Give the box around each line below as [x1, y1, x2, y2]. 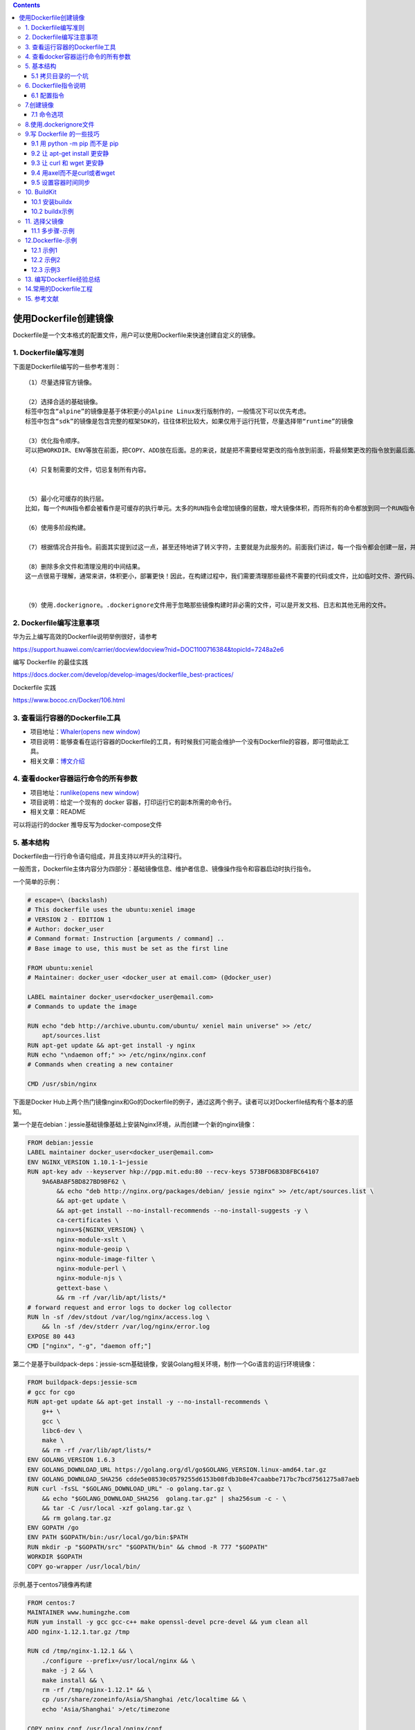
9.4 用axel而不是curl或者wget [31, 168, 116, 176]
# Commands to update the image [27, 1003, 138, 1010]
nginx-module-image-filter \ [56, 1255, 156, 1263]
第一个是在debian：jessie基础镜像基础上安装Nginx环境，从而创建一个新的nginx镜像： [12, 1120, 257, 1128]
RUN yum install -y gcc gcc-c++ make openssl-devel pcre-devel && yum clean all [27, 1618, 308, 1626]
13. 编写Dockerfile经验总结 [25, 275, 100, 283]
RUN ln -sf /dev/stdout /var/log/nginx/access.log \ [27, 1313, 210, 1321]
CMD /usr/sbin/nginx [27, 1080, 97, 1088]
